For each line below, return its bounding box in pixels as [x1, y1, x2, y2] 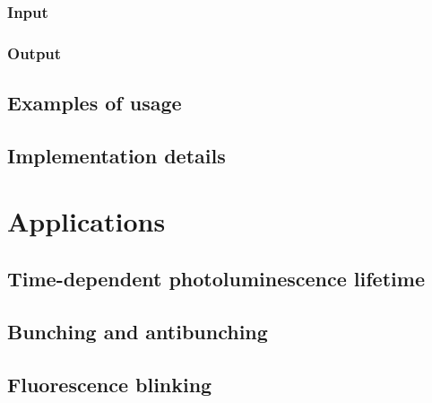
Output [7, 41, 62, 64]
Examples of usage [7, 89, 182, 117]
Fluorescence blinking [7, 370, 212, 398]
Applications [7, 203, 166, 240]
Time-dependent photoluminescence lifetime [7, 265, 425, 293]
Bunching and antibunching [7, 317, 268, 345]
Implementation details [7, 141, 226, 169]
